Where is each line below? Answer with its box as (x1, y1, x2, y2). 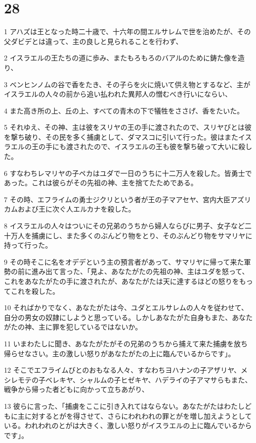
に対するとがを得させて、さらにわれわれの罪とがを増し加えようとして (24, 410, 252, 421)
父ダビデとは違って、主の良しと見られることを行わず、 (4, 36, 183, 46)
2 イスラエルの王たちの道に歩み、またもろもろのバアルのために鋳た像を (4, 53, 238, 63)
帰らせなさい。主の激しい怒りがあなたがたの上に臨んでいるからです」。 (4, 348, 235, 358)
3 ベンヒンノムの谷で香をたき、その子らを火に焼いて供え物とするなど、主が (4, 79, 251, 89)
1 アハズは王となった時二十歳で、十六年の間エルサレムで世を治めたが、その (4, 26, 251, 37)
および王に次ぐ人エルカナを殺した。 (17, 204, 135, 214)
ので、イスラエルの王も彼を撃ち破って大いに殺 (93, 141, 246, 152)
